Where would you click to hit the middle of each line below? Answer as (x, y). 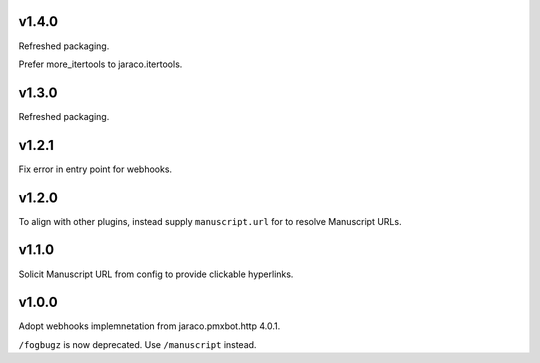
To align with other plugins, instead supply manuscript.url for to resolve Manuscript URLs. (210, 221)
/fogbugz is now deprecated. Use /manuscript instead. (137, 344)
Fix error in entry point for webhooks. (95, 169)
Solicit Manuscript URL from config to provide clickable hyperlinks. (156, 274)
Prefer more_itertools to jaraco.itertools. (100, 64)
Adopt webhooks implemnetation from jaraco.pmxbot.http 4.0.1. (149, 326)
